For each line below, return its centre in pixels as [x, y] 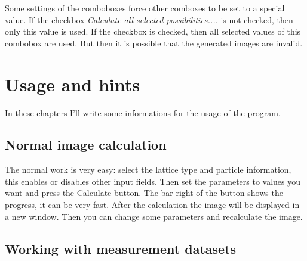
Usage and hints [72, 84]
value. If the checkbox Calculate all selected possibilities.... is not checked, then [149, 19]
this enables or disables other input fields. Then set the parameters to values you [153, 181]
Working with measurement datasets [121, 248]
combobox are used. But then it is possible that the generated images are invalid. [154, 43]
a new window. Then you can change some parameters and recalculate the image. [154, 216]
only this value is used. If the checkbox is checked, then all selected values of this [153, 31]
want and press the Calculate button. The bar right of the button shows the [144, 193]
